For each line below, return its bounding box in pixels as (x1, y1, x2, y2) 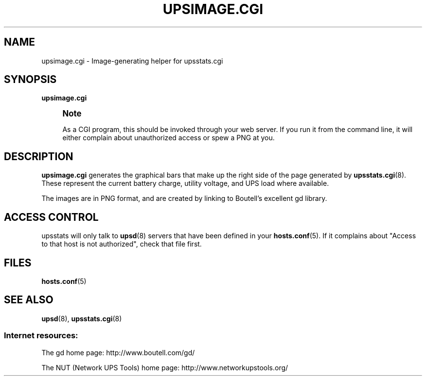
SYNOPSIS (4, 73, 57, 86)
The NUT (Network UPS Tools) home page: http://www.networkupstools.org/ (41, 363, 288, 372)
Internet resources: (4, 330, 78, 341)
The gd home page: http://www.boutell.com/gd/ (41, 348, 195, 357)
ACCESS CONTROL (4, 211, 99, 223)
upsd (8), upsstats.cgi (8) (41, 314, 122, 323)
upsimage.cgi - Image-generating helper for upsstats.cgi (41, 56, 223, 65)
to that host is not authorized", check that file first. (41, 240, 202, 248)
